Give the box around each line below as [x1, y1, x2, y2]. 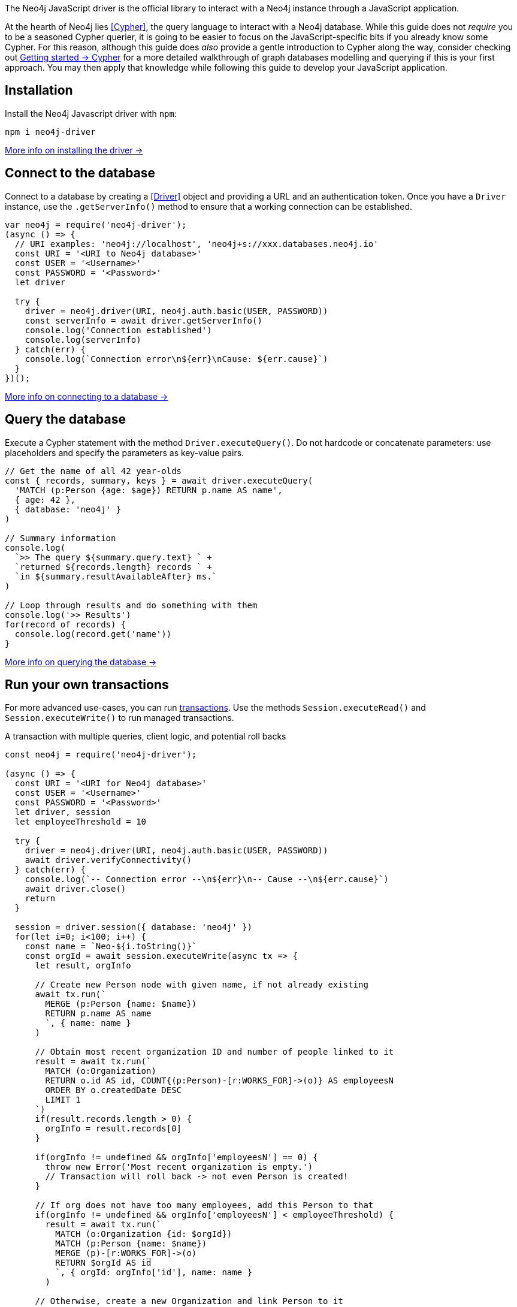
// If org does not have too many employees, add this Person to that [35, 1200, 374, 1211]
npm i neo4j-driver [5, 126, 96, 137]
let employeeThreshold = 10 [14, 817, 147, 827]
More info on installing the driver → [5, 144, 143, 155]
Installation [5, 83, 73, 98]
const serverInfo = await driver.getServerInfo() [25, 315, 262, 325]
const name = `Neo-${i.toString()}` [25, 941, 197, 952]
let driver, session [14, 807, 111, 817]
